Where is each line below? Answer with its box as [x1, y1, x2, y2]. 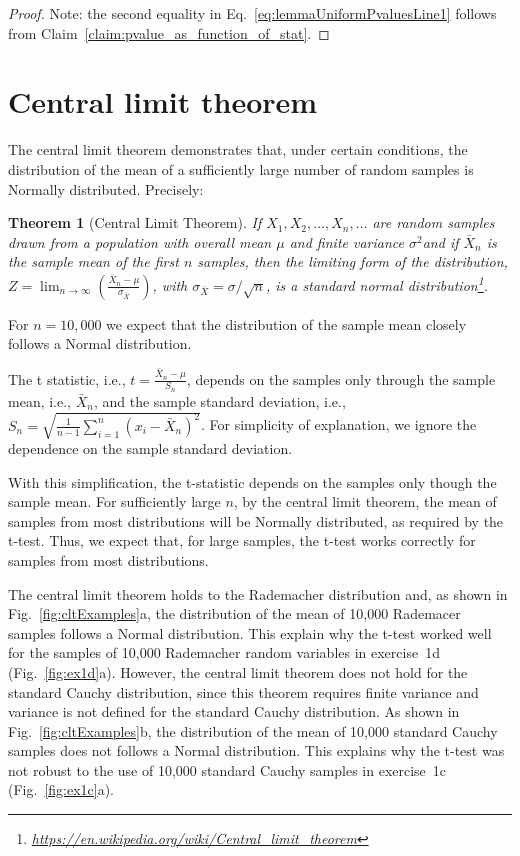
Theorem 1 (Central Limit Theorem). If [8, 212, 262, 233]
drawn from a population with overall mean [8, 231, 272, 252]
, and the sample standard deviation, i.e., [93, 390, 346, 411]
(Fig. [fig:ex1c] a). [8, 779, 115, 800]
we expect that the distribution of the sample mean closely [106, 313, 467, 334]
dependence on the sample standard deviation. [8, 437, 293, 458]
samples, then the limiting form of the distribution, [197, 251, 508, 272]
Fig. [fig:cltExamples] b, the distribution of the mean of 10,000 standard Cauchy [8, 720, 498, 741]
